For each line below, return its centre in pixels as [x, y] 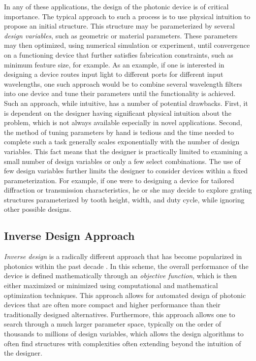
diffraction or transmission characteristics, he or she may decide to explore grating [128, 190]
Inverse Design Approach [69, 236]
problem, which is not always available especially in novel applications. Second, [123, 122]
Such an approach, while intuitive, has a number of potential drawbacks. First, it [126, 103]
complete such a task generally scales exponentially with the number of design [122, 142]
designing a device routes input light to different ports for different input [114, 74]
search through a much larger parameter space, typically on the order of [113, 324]
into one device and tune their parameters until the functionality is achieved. [120, 93]
